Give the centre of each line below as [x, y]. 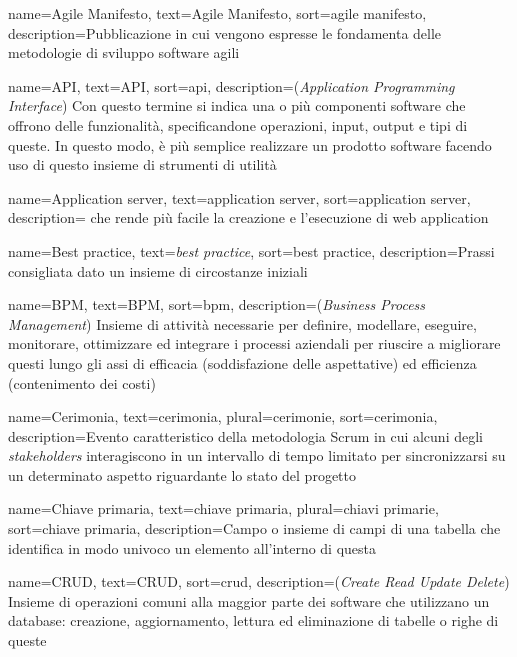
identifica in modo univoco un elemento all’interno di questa [192, 547]
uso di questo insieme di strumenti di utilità [142, 164]
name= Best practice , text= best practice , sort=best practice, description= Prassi [251, 250]
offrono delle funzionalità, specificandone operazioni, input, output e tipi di [238, 124]
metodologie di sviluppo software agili [124, 52]
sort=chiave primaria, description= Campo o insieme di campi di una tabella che [254, 528]
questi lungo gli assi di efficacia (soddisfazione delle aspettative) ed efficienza [242, 362]
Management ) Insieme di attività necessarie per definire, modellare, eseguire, [242, 323]
